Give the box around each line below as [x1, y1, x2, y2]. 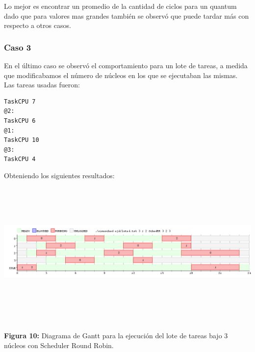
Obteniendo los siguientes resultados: [4, 170, 115, 180]
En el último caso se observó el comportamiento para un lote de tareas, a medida [4, 60, 248, 70]
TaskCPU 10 [4, 136, 39, 144]
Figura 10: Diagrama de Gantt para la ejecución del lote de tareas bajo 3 [4, 330, 228, 341]
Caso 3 [4, 41, 31, 53]
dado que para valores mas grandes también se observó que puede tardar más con [4, 10, 249, 21]
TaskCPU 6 [4, 117, 36, 124]
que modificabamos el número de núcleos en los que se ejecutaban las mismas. [4, 70, 238, 80]
